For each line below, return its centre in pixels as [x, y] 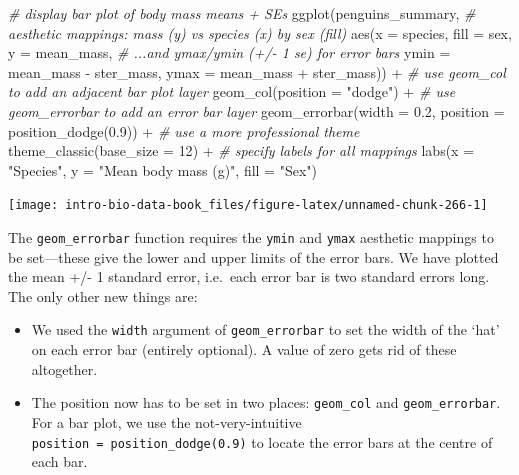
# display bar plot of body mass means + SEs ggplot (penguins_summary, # [242, 13]
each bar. [59, 461]
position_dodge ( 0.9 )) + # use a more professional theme [184, 130]
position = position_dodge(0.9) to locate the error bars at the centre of [262, 441]
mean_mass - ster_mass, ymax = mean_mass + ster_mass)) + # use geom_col [257, 71]
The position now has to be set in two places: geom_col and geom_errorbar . [266, 402]
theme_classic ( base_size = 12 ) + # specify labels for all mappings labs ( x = [241, 150]
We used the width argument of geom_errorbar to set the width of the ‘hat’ [265, 329]
